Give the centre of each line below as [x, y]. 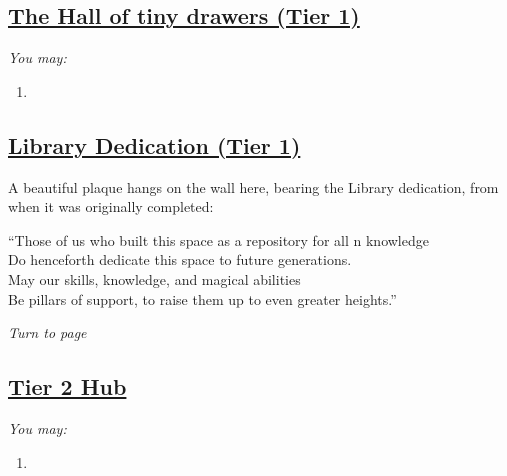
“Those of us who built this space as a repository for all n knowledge [218, 239]
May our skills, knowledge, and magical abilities [154, 278]
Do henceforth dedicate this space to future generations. [180, 259]
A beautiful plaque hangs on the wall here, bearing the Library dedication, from [253, 186]
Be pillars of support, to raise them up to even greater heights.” [202, 298]
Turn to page [47, 332]
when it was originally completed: [111, 206]
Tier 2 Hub [67, 386]
